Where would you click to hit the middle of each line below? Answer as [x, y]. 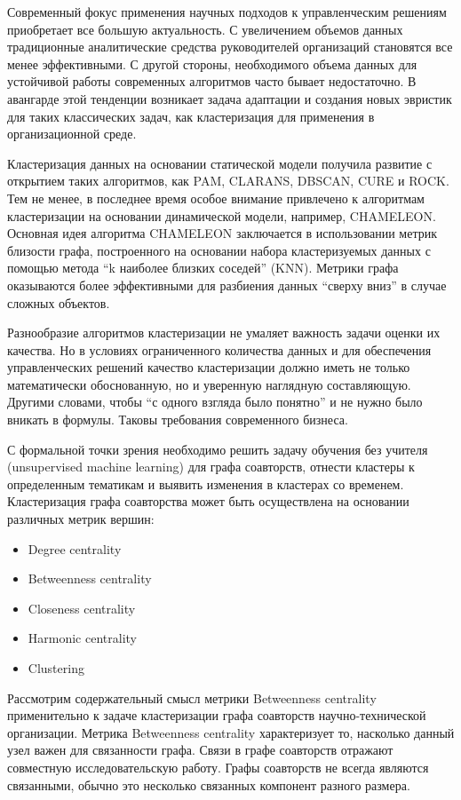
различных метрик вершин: [81, 519]
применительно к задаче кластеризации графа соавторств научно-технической [217, 715]
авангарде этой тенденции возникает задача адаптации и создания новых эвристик [230, 98]
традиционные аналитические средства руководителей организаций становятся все [230, 47]
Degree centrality [75, 548]
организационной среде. [72, 134]
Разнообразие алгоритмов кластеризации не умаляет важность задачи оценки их [224, 333]
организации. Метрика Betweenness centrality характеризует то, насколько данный [231, 732]
